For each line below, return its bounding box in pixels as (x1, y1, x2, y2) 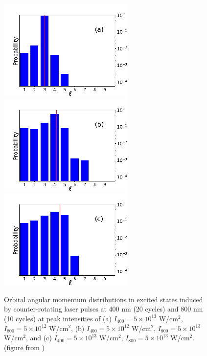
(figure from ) (4, 342, 45, 352)
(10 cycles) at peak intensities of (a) (4, 313, 112, 323)
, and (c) (25, 333, 52, 343)
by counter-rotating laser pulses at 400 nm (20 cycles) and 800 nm (4, 304, 203, 314)
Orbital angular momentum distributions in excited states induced (4, 294, 203, 304)
